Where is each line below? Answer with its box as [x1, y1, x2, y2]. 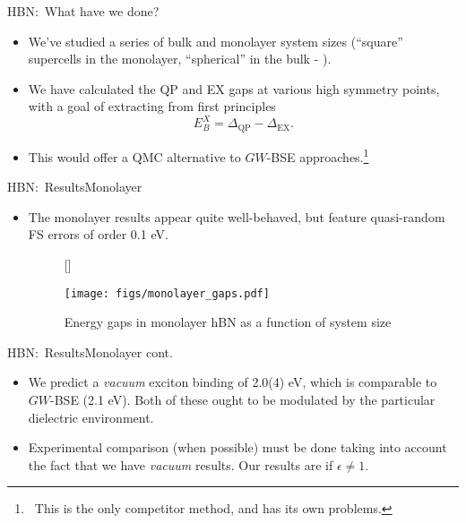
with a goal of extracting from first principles [28, 97, 276, 116]
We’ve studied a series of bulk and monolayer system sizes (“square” [28, 31, 403, 50]
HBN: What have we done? [7, 2, 160, 20]
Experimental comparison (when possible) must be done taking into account [28, 438, 447, 457]
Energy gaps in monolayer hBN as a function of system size [64, 313, 392, 331]
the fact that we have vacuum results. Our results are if [28, 455, 333, 474]
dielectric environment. [28, 407, 154, 426]
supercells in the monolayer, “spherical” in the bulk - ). [28, 49, 332, 68]
